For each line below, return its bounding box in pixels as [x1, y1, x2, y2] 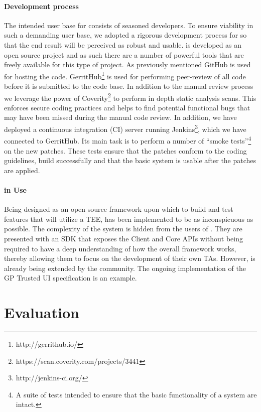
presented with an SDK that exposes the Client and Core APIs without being [4, 233, 243, 243]
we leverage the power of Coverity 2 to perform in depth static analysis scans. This [4, 91, 256, 103]
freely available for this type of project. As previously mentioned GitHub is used [4, 59, 251, 70]
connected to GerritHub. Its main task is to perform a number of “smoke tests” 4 [4, 134, 251, 146]
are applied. [4, 165, 40, 175]
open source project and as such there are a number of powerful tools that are [4, 49, 244, 60]
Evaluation [4, 302, 79, 323]
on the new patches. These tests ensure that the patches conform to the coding [4, 145, 247, 156]
